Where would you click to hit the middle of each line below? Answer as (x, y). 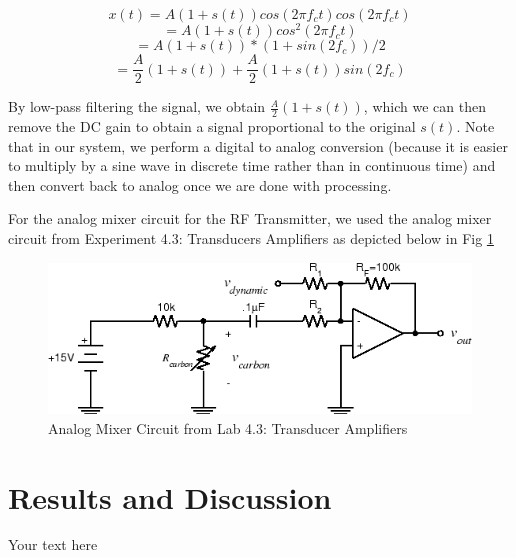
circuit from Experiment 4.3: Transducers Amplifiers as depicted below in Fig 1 (251, 237)
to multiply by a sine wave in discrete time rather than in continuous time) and (252, 165)
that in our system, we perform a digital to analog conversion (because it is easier (258, 145)
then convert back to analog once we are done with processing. (200, 184)
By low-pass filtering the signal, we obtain (137, 106)
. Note (475, 125)
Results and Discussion (170, 496)
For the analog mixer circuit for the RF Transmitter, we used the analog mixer (250, 218)
